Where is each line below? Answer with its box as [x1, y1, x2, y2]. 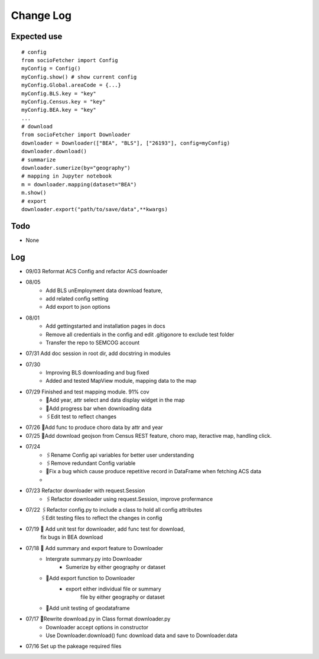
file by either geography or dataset [80, 593, 165, 600]
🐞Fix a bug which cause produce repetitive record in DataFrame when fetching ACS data [45, 468, 262, 475]
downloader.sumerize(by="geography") [21, 164, 131, 172]
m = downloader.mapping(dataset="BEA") [21, 181, 137, 188]
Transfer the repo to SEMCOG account [45, 339, 140, 346]
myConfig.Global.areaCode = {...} [21, 82, 121, 89]
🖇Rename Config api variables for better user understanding [45, 451, 194, 458]
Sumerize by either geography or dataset [66, 564, 165, 571]
